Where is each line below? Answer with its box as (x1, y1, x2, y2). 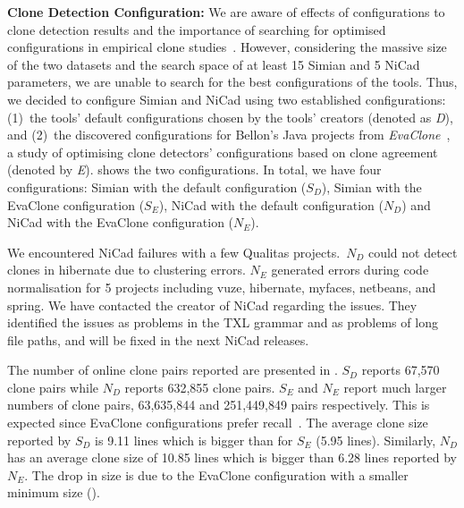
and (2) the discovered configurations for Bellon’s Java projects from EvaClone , (7, 125, 451, 144)
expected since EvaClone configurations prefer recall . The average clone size (7, 413, 428, 432)
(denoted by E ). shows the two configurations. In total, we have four (7, 160, 382, 179)
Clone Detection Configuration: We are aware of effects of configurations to (7, 3, 445, 21)
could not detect (367, 242, 458, 261)
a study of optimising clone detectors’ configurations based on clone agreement (7, 142, 438, 161)
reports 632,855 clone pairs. (124, 377, 275, 396)
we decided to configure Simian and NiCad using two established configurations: (7, 89, 446, 108)
